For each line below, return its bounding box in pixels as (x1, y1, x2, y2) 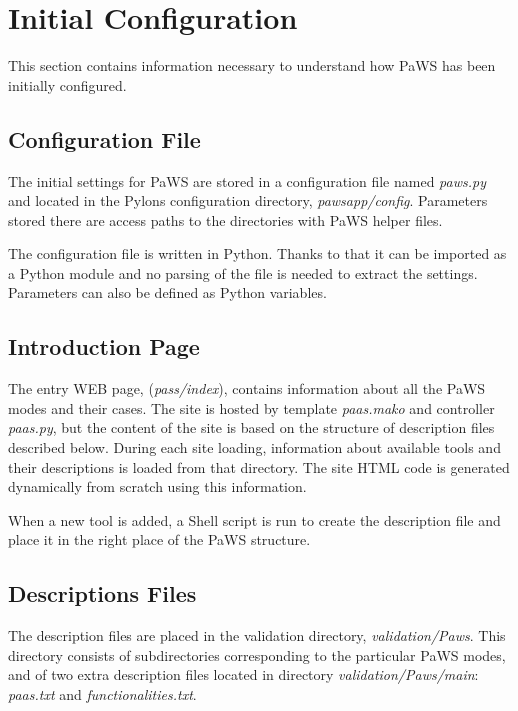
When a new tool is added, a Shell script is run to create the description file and (8, 509, 501, 530)
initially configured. (8, 74, 127, 95)
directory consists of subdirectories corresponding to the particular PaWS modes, (8, 644, 506, 665)
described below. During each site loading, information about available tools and (8, 437, 501, 458)
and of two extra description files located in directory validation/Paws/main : (8, 664, 479, 685)
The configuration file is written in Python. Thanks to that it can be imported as (8, 243, 507, 264)
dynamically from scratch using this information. (8, 476, 307, 497)
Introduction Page (8, 331, 200, 362)
